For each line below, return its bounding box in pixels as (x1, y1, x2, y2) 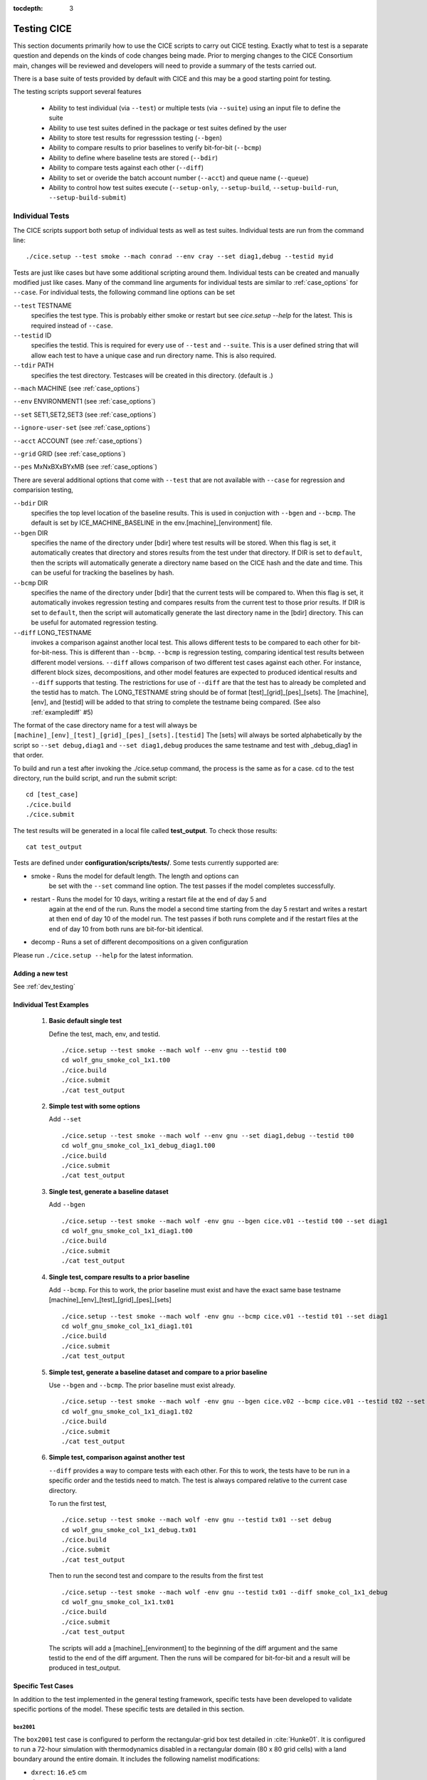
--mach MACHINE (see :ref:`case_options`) (13, 384, 140, 392)
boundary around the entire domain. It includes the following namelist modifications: (13, 1755, 260, 1764)
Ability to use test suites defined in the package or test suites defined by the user (48, 123, 288, 132)
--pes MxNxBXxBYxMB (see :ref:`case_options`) (13, 463, 158, 471)
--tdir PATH (13, 361, 54, 370)
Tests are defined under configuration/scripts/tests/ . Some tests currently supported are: (13, 859, 279, 867)
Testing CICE (13, 22, 73, 35)
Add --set (48, 1115, 82, 1124)
